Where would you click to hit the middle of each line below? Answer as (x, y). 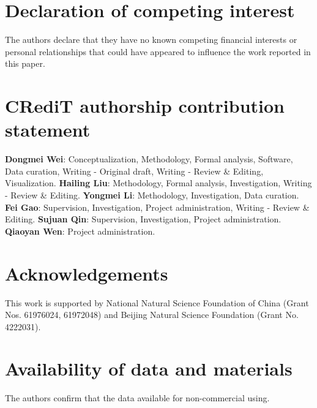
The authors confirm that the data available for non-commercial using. (137, 398)
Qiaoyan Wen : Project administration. (80, 231)
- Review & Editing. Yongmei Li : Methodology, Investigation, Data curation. (152, 195)
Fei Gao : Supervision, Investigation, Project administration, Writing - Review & (157, 207)
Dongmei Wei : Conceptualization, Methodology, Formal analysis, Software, (149, 159)
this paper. (25, 63)
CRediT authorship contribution (145, 106)
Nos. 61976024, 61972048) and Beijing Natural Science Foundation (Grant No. (152, 315)
